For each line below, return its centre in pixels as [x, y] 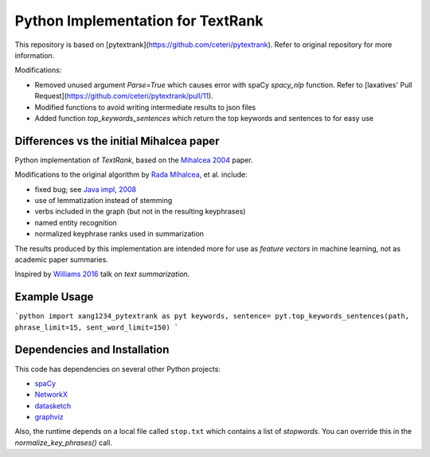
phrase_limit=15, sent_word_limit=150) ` [97, 327]
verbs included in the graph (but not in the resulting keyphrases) [140, 212]
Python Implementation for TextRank [139, 21]
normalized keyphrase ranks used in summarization [119, 234]
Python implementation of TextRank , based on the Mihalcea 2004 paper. [134, 160]
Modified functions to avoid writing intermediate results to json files [145, 107]
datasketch [53, 405]
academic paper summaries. [62, 260]
